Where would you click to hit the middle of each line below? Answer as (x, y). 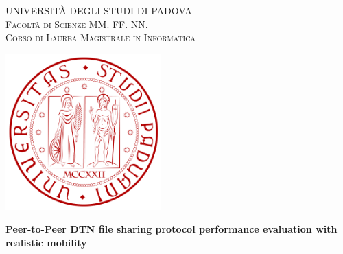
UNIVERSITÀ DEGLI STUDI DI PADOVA (99, 10)
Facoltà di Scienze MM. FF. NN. (77, 24)
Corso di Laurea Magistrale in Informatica (100, 37)
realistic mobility (46, 242)
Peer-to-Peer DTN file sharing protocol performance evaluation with (171, 229)
